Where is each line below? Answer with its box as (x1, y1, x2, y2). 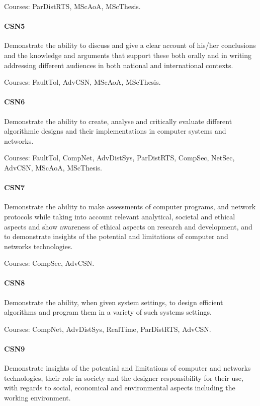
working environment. (4, 392, 71, 403)
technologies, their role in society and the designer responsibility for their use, (4, 372, 243, 383)
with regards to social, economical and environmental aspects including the (4, 382, 235, 393)
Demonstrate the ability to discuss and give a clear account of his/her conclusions (4, 40, 256, 50)
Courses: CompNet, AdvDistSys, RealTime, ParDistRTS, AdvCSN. (4, 323, 211, 334)
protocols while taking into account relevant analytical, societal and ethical (4, 211, 235, 221)
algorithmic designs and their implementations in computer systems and (4, 126, 226, 136)
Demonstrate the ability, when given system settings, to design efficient (4, 297, 223, 307)
